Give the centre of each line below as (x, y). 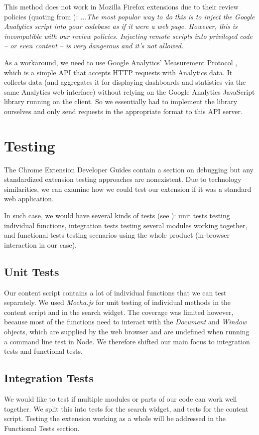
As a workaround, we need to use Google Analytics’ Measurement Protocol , (121, 62)
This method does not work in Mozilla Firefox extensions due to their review (121, 6)
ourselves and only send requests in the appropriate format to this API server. (123, 111)
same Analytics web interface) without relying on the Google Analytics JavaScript (129, 91)
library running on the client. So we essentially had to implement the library (121, 101)
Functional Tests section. (42, 428)
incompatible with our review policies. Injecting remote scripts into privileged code (129, 36)
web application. (29, 199)
